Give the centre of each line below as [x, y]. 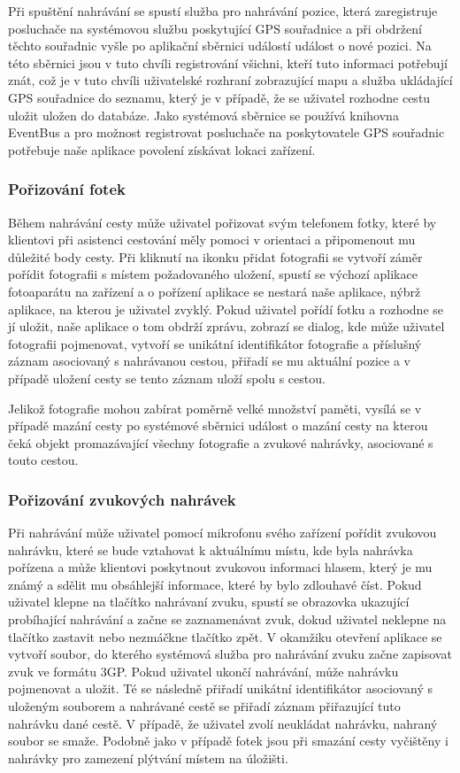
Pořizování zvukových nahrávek [122, 499]
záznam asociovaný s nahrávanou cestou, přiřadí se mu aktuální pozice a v [210, 361]
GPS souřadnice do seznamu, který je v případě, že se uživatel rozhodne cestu [219, 97]
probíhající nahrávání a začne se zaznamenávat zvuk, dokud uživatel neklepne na [227, 619]
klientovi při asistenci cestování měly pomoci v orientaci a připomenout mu [212, 240]
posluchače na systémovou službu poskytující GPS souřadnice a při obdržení [215, 28]
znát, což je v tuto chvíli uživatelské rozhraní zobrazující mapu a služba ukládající [230, 80]
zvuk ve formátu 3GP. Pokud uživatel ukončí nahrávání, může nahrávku [203, 671]
